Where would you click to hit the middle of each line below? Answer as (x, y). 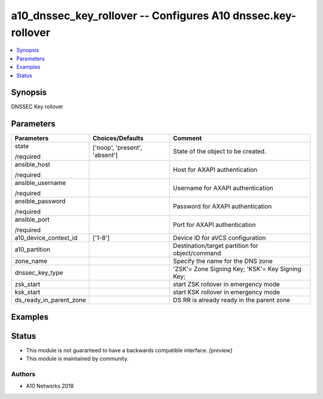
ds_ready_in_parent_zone (50, 300)
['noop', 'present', (118, 148)
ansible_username (40, 183)
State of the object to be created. (220, 152)
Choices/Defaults (118, 138)
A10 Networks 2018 (50, 386)
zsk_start (28, 285)
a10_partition (33, 250)
